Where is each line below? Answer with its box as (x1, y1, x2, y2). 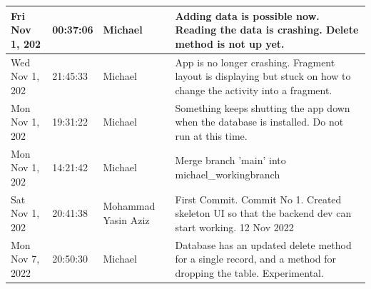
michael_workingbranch (175, 166, 280, 181)
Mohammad (103, 198, 156, 213)
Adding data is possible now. (175, 8, 320, 23)
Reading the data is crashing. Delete (175, 22, 359, 37)
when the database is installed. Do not (175, 114, 344, 129)
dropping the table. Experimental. (175, 265, 324, 280)
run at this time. (175, 128, 248, 143)
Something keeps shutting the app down (175, 100, 350, 115)
